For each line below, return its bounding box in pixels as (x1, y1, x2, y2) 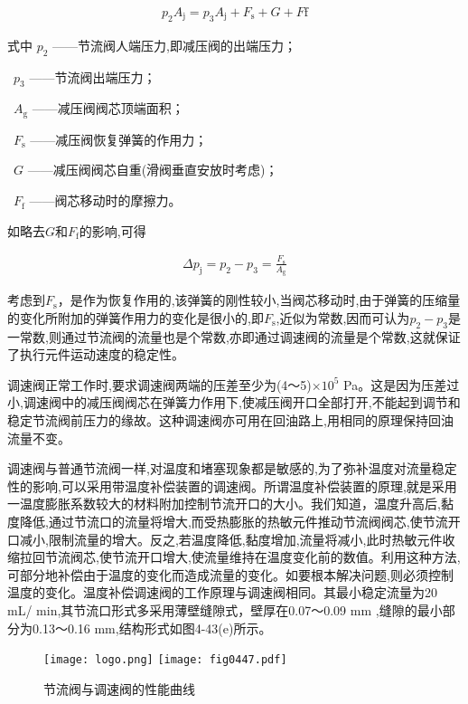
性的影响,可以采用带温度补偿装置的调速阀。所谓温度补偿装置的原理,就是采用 (7, 476, 457, 495)
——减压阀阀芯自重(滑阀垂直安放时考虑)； (27, 160, 278, 179)
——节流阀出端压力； (29, 67, 156, 86)
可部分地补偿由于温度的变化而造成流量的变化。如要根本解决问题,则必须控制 (7, 565, 454, 584)
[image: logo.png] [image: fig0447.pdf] (43, 653, 287, 667)
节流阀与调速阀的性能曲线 (43, 679, 195, 698)
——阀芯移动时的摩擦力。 (29, 191, 182, 210)
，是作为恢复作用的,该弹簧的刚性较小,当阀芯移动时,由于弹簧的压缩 (57, 290, 448, 309)
